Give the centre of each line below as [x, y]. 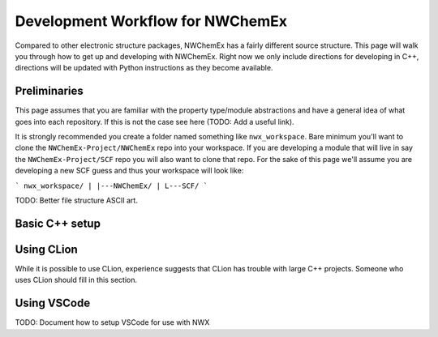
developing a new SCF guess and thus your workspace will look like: [129, 171]
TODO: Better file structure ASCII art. [76, 200]
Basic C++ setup [58, 223]
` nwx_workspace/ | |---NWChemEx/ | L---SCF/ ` [112, 186]
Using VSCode [53, 303]
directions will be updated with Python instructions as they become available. [144, 68]
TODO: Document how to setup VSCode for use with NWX [112, 322]
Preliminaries [49, 91]
